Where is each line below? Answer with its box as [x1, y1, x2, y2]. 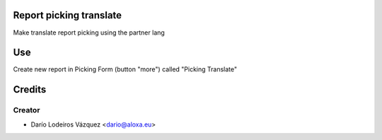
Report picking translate [13, 9, 122, 21]
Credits [13, 83, 47, 95]
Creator [13, 105, 40, 115]
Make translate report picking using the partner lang [13, 28, 166, 37]
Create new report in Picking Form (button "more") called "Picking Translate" [13, 65, 238, 74]
